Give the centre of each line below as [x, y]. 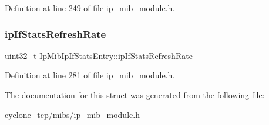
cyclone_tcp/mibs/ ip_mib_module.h [72, 114]
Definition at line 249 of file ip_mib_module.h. [90, 8]
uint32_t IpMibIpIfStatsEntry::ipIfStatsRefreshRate [99, 55]
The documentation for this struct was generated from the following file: [135, 95]
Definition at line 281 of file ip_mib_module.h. [90, 75]
